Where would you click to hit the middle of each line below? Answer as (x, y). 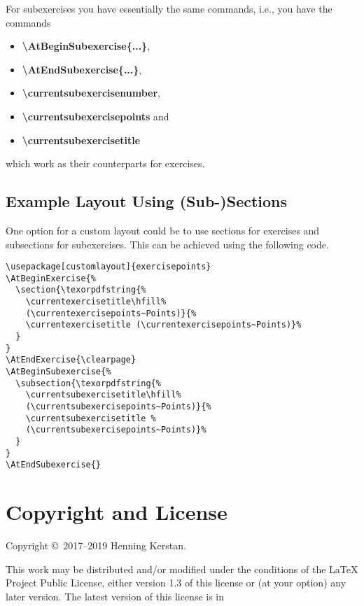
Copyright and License (117, 512)
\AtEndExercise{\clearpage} (71, 360)
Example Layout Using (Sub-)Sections (147, 201)
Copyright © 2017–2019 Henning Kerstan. (96, 545)
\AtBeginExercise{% (51, 278)
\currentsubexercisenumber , (91, 93)
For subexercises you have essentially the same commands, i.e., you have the (169, 8)
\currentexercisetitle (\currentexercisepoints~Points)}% (163, 325)
